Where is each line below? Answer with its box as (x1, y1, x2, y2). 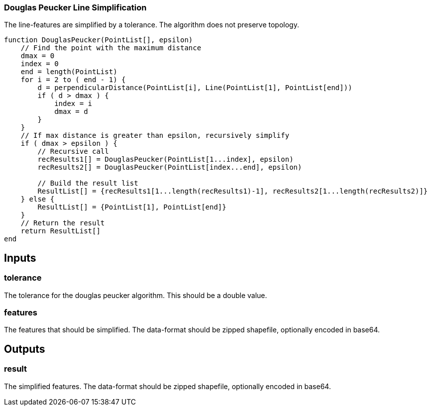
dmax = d (54, 107, 88, 116)
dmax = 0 (20, 52, 55, 60)
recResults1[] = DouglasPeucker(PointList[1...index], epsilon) (37, 155, 294, 164)
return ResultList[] (20, 227, 101, 235)
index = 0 (20, 60, 59, 68)
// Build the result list (37, 179, 138, 188)
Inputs (4, 251, 36, 264)
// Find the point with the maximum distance (20, 44, 202, 52)
